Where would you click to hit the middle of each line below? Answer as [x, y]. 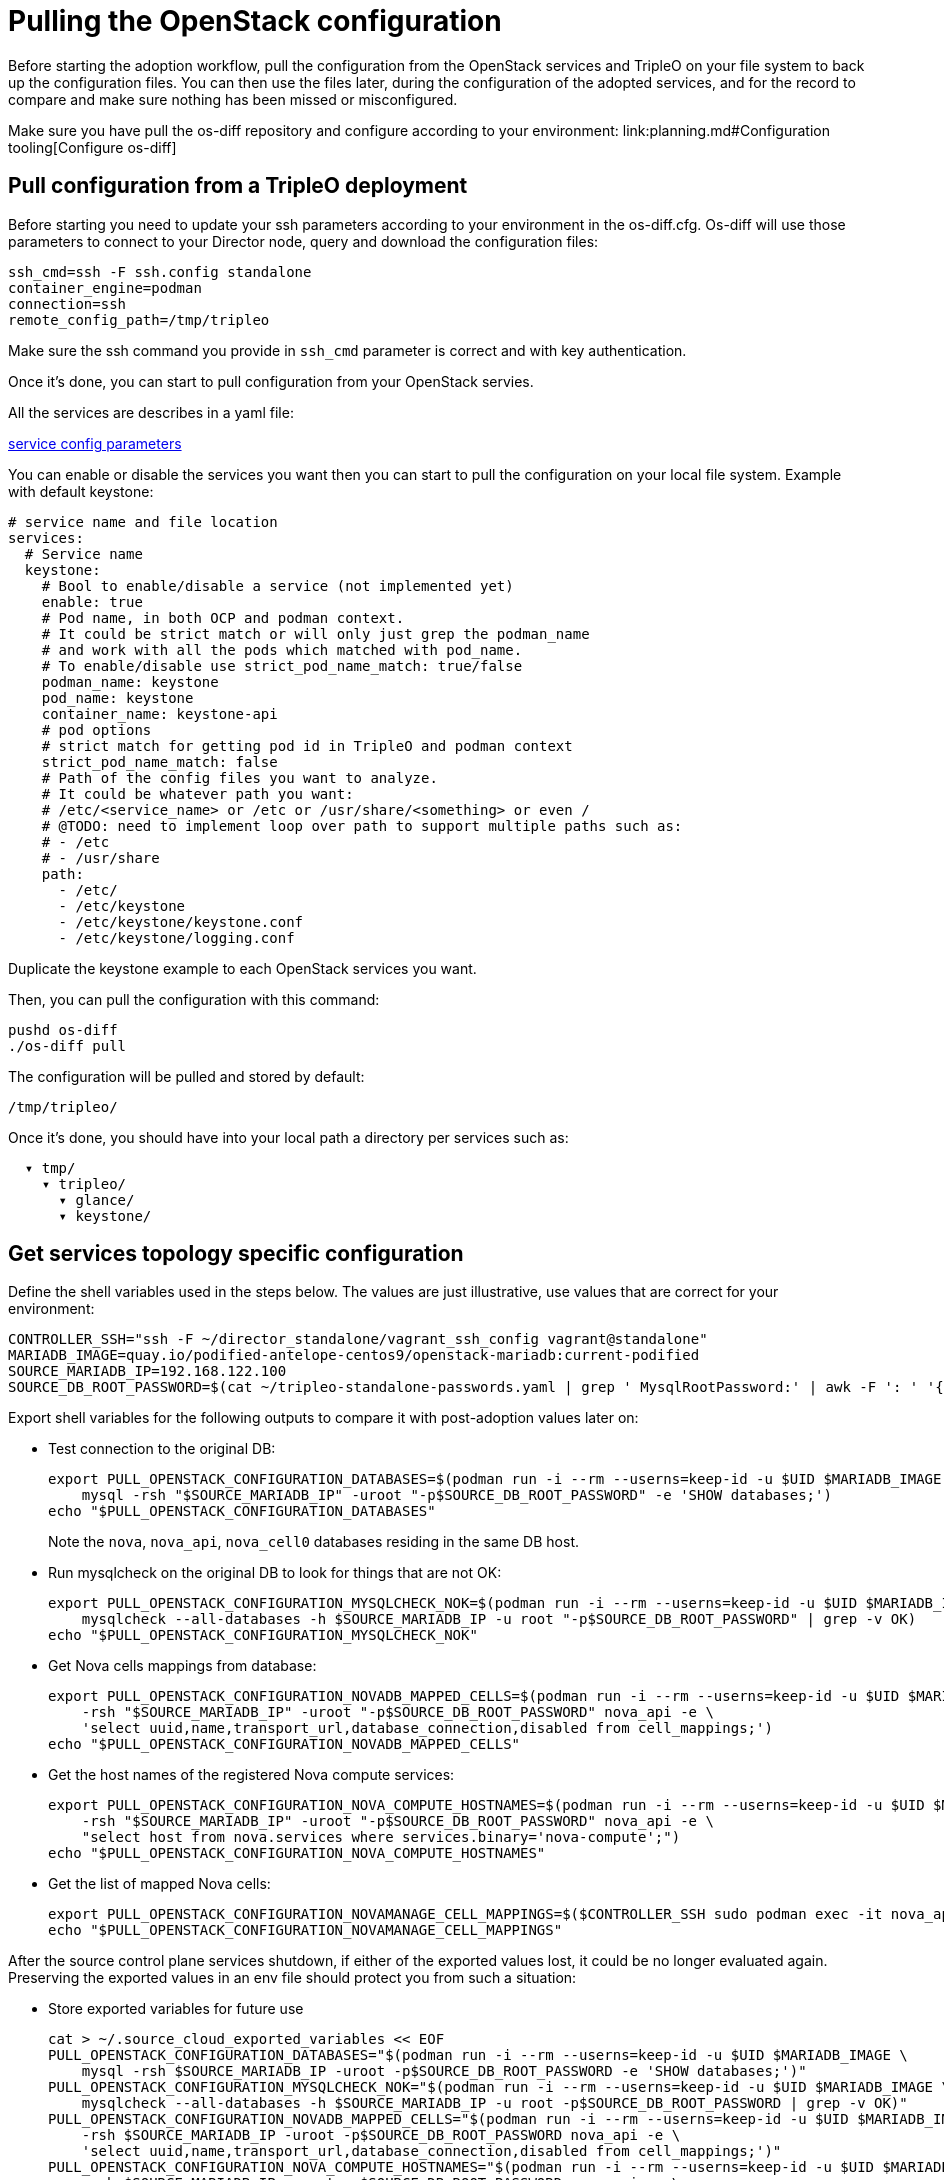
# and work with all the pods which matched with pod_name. [282, 649]
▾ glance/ [96, 1199]
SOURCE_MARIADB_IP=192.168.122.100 [147, 1371]
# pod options [96, 729]
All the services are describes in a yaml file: [151, 412]
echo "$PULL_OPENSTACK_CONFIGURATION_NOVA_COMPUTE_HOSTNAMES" [297, 1853]
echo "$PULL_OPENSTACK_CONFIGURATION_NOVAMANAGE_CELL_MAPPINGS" [305, 1930]
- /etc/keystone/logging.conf [176, 937]
